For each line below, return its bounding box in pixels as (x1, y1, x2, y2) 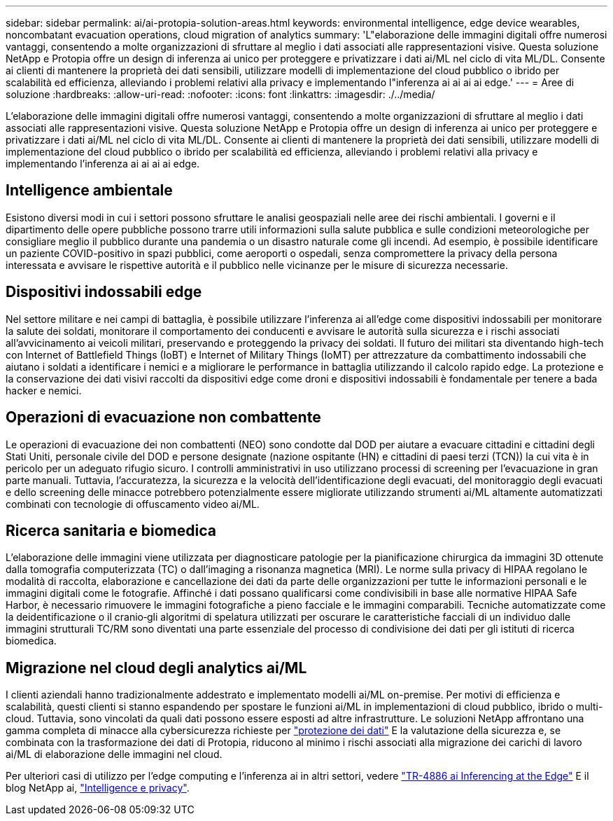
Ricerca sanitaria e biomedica (6, 521, 216, 539)
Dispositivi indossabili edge (6, 283, 202, 301)
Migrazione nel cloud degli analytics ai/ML (6, 658, 307, 677)
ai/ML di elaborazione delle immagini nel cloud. (6, 748, 223, 761)
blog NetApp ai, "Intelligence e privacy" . (6, 782, 190, 794)
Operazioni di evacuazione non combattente (6, 408, 321, 427)
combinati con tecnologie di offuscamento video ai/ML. (6, 497, 260, 510)
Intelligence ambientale (6, 181, 173, 200)
